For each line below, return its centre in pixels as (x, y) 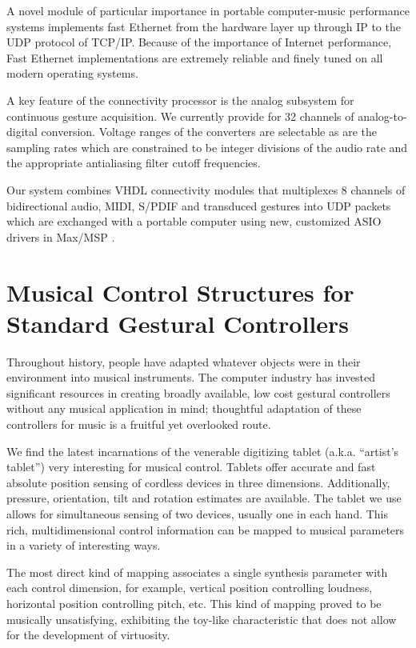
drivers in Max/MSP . (61, 236)
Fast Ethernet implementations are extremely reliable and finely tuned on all (195, 57)
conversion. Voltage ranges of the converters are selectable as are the (209, 132)
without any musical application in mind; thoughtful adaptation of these (184, 408)
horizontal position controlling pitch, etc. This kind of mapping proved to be (194, 603)
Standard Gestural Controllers (178, 323)
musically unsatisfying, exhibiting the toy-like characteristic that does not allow (202, 619)
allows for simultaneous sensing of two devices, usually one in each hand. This (198, 513)
